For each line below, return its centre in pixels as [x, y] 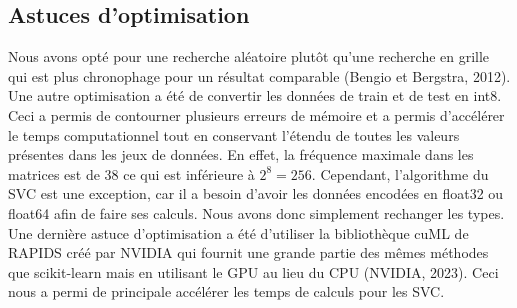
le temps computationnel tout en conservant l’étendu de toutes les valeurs [234, 134]
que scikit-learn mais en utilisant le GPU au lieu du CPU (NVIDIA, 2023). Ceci [253, 271]
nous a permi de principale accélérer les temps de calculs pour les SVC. [226, 291]
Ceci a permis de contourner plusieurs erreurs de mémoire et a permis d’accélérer [256, 114]
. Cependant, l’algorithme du [400, 173]
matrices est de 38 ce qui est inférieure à [131, 173]
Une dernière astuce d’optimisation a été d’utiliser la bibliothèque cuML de [238, 232]
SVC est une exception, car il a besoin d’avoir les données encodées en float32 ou [256, 193]
